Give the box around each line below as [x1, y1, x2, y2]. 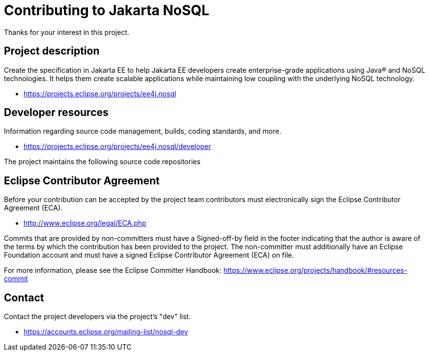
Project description [4, 45, 100, 58]
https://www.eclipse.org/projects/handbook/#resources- [223, 266, 407, 275]
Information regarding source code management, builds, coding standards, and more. [4, 127, 282, 136]
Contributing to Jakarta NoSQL [4, 2, 209, 19]
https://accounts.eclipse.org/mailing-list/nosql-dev [24, 327, 188, 336]
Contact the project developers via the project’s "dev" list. [4, 312, 191, 321]
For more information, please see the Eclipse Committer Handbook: [4, 266, 222, 275]
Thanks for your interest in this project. [4, 28, 130, 36]
